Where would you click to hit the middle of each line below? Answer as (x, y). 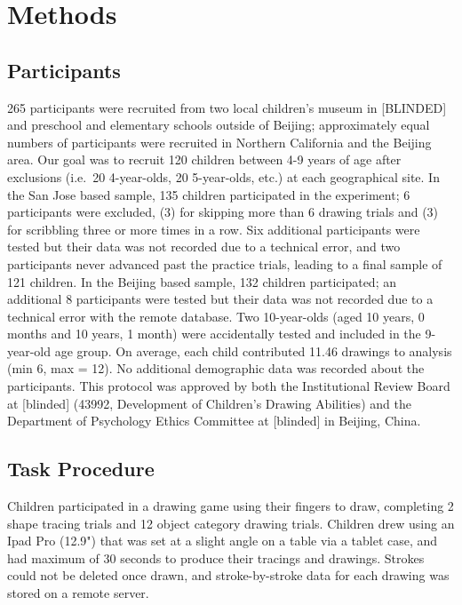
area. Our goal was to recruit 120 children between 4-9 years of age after (204, 159)
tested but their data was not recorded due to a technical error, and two (204, 247)
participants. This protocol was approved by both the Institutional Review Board (229, 386)
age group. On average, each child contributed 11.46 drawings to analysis (253, 350)
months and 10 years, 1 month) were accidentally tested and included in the (214, 334)
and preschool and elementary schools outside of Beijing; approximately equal (219, 125)
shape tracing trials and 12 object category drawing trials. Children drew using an (231, 523)
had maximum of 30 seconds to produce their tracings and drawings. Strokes (216, 557)
